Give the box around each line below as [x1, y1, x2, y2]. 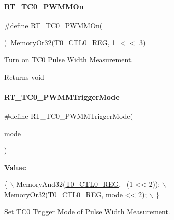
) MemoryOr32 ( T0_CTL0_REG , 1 [4, 37, 116, 48]
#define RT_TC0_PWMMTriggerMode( [4, 110, 133, 121]
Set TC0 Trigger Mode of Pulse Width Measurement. [4, 206, 170, 216]
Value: [4, 162, 26, 172]
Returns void [4, 71, 44, 82]
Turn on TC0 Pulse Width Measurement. [4, 54, 133, 65]
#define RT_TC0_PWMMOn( [4, 20, 103, 30]
